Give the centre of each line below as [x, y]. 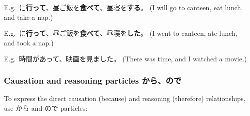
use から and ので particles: [46, 108]
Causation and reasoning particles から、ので [93, 80]
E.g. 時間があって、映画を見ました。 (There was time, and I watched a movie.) [125, 59]
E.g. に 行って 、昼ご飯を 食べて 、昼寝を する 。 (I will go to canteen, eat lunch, [124, 7]
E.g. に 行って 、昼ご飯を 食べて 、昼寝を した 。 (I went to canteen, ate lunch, [121, 33]
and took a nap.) [29, 42]
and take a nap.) [29, 17]
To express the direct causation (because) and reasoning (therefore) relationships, [125, 98]
